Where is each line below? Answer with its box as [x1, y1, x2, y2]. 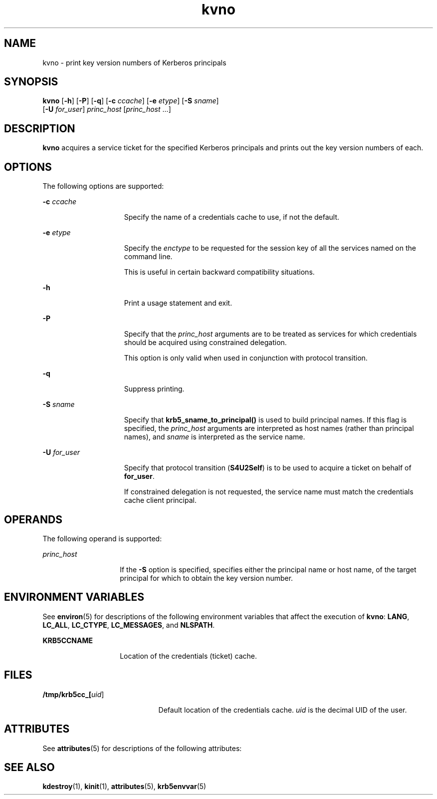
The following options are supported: [42, 182, 164, 191]
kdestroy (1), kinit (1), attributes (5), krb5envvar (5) [42, 782, 207, 791]
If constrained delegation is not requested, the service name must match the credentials [124, 487, 414, 496]
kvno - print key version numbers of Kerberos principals [42, 58, 226, 67]
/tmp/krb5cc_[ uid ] [42, 690, 104, 699]
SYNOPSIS [4, 75, 58, 88]
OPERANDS [4, 513, 62, 526]
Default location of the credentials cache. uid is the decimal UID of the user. [158, 705, 407, 714]
